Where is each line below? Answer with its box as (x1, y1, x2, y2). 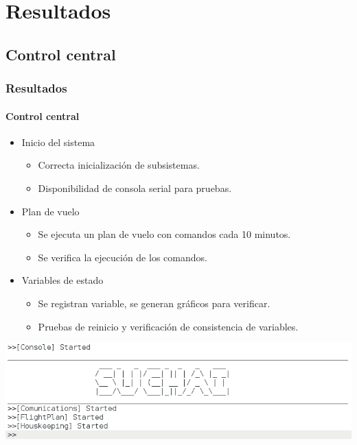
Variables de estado (21, 273, 104, 287)
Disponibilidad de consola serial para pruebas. (38, 180, 232, 195)
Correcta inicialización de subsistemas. (38, 158, 200, 172)
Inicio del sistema (21, 134, 95, 149)
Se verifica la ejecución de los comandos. (38, 250, 207, 264)
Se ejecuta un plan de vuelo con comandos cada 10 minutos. (38, 227, 291, 241)
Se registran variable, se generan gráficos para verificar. (38, 296, 270, 310)
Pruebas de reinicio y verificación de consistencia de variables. (38, 319, 299, 333)
